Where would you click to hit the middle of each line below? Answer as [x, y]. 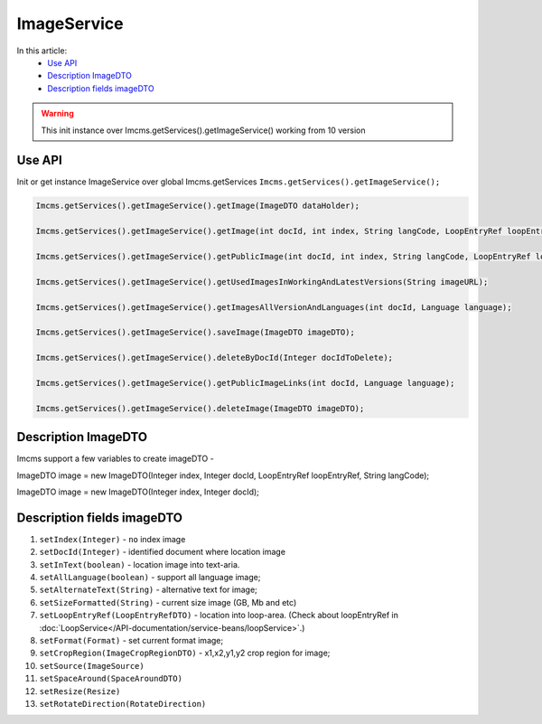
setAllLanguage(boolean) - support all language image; [150, 577]
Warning [57, 114]
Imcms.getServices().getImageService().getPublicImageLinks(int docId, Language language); [245, 383]
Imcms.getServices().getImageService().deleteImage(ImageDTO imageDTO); [200, 408]
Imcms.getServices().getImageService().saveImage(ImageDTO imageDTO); [196, 333]
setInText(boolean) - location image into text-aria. [140, 564]
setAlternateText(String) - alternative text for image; [148, 590]
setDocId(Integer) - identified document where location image [163, 552]
